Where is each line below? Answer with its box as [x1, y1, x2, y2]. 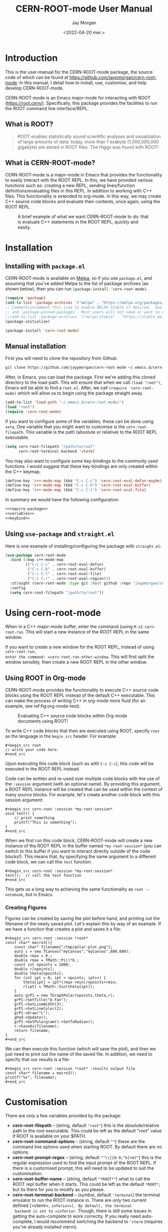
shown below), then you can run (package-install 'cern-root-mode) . [5, 286, 148, 292]
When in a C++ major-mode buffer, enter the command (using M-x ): [5, 624, 144, 630]
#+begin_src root [5, 743, 41, 748]
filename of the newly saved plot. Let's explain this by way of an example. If [5, 921, 161, 927]
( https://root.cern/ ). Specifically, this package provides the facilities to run [5, 100, 157, 106]
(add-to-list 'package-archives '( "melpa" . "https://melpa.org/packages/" [5, 300, 166, 306]
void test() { [5, 811, 35, 816]
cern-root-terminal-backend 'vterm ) [18, 448, 95, 454]
